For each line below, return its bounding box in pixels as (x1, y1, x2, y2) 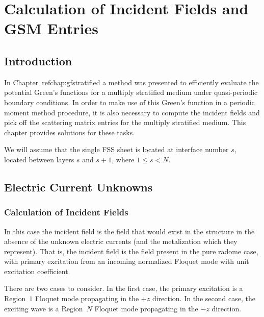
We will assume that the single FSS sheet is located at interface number (4, 144, 229, 155)
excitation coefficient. (4, 265, 70, 276)
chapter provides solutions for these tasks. (4, 127, 135, 137)
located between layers (4, 154, 74, 164)
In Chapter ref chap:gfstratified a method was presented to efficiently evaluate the (4, 77, 259, 87)
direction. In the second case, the (152, 293, 255, 304)
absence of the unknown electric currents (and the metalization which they (4, 236, 237, 247)
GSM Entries (4, 18, 98, 39)
